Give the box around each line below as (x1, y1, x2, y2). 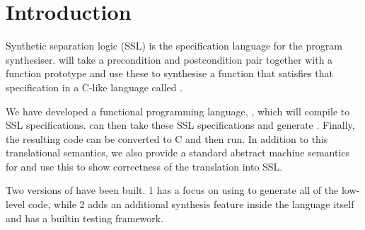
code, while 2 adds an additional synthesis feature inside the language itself (28, 197, 354, 212)
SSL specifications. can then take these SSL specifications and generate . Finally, (6, 117, 355, 132)
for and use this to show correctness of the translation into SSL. (6, 159, 283, 173)
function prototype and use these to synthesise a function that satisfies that (6, 66, 334, 81)
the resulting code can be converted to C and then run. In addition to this (6, 131, 328, 146)
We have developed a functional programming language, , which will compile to (6, 103, 350, 118)
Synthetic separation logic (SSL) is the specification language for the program (6, 38, 342, 53)
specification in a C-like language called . (6, 79, 183, 94)
